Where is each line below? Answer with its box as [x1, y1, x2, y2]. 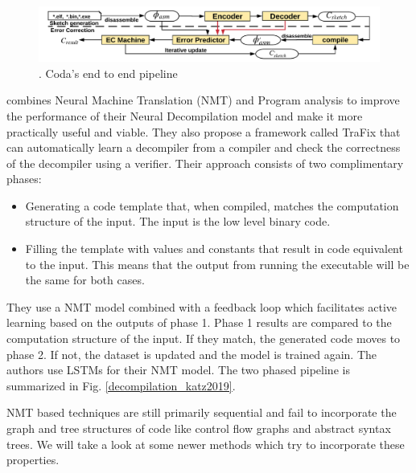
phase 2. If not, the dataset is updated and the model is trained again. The [6, 345, 377, 362]
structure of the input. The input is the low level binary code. [25, 213, 331, 230]
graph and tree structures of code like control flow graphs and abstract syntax [6, 420, 391, 437]
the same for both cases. [25, 271, 145, 288]
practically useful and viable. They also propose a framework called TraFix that [6, 123, 401, 140]
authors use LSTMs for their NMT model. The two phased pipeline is [6, 361, 350, 378]
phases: [6, 170, 42, 187]
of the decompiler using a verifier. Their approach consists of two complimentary [6, 154, 404, 171]
